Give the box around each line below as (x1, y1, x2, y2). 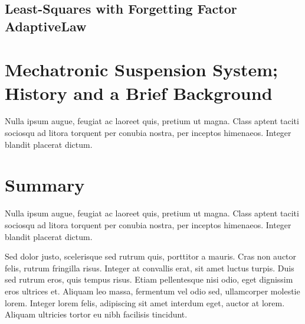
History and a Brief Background (5, 80, 273, 105)
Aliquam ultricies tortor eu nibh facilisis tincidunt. (5, 308, 188, 320)
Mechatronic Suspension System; (5, 57, 278, 82)
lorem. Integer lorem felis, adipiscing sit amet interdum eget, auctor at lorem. (5, 296, 285, 309)
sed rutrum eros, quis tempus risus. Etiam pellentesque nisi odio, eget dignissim (5, 273, 293, 286)
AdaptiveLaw (5, 17, 87, 35)
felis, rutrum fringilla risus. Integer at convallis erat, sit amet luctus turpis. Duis (5, 261, 294, 274)
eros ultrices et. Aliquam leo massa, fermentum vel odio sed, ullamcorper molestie (5, 284, 300, 297)
